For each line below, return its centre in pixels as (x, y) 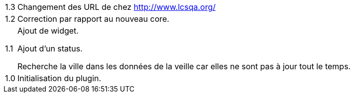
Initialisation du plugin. (59, 78)
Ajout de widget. (48, 31)
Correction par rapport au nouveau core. (93, 19)
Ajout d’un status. (50, 48)
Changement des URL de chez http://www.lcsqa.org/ (116, 7)
